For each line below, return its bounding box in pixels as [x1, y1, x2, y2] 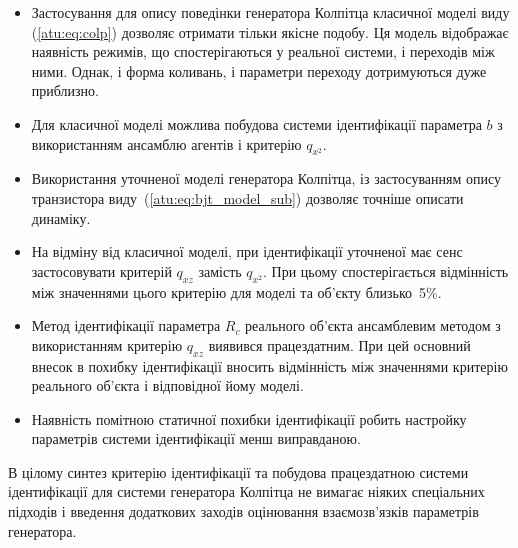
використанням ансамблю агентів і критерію [31, 133, 302, 154]
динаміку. [31, 207, 91, 228]
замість [198, 260, 242, 281]
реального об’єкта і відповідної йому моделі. [31, 375, 304, 396]
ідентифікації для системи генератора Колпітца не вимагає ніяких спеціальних [8, 481, 485, 502]
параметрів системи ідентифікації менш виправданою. [31, 428, 361, 449]
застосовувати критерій [31, 260, 172, 281]
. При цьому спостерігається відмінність [263, 260, 509, 281]
